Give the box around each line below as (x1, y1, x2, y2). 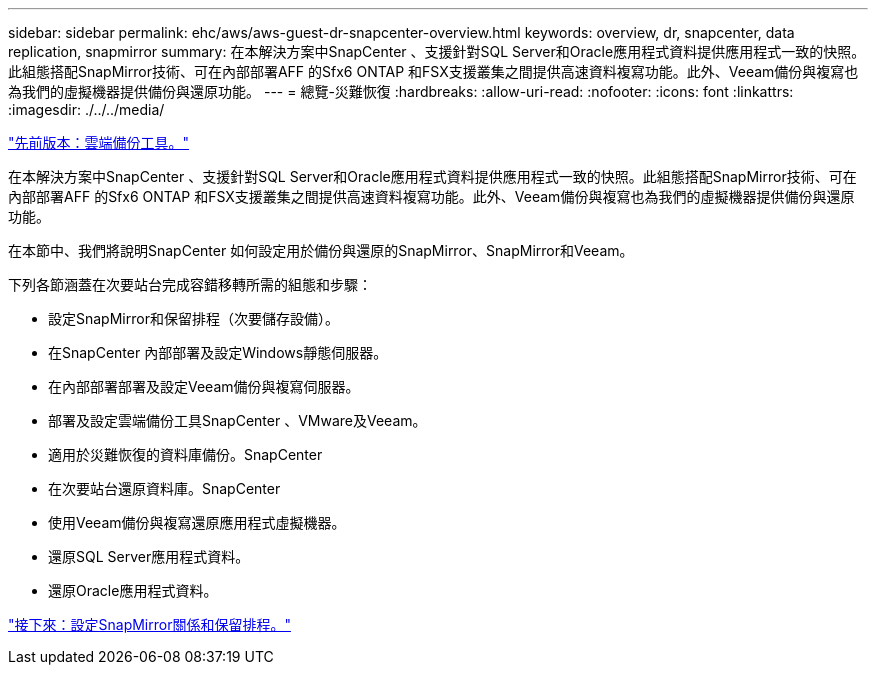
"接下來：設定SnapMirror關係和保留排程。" (8, 616, 291, 633)
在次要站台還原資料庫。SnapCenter (48, 480, 281, 497)
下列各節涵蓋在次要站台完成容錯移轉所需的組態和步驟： (8, 276, 372, 293)
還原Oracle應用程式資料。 (48, 582, 218, 599)
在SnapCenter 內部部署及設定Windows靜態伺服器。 (48, 344, 388, 361)
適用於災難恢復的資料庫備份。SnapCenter (48, 446, 323, 463)
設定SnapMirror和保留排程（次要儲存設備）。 (48, 310, 339, 327)
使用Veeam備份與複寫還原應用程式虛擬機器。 (48, 514, 346, 531)
